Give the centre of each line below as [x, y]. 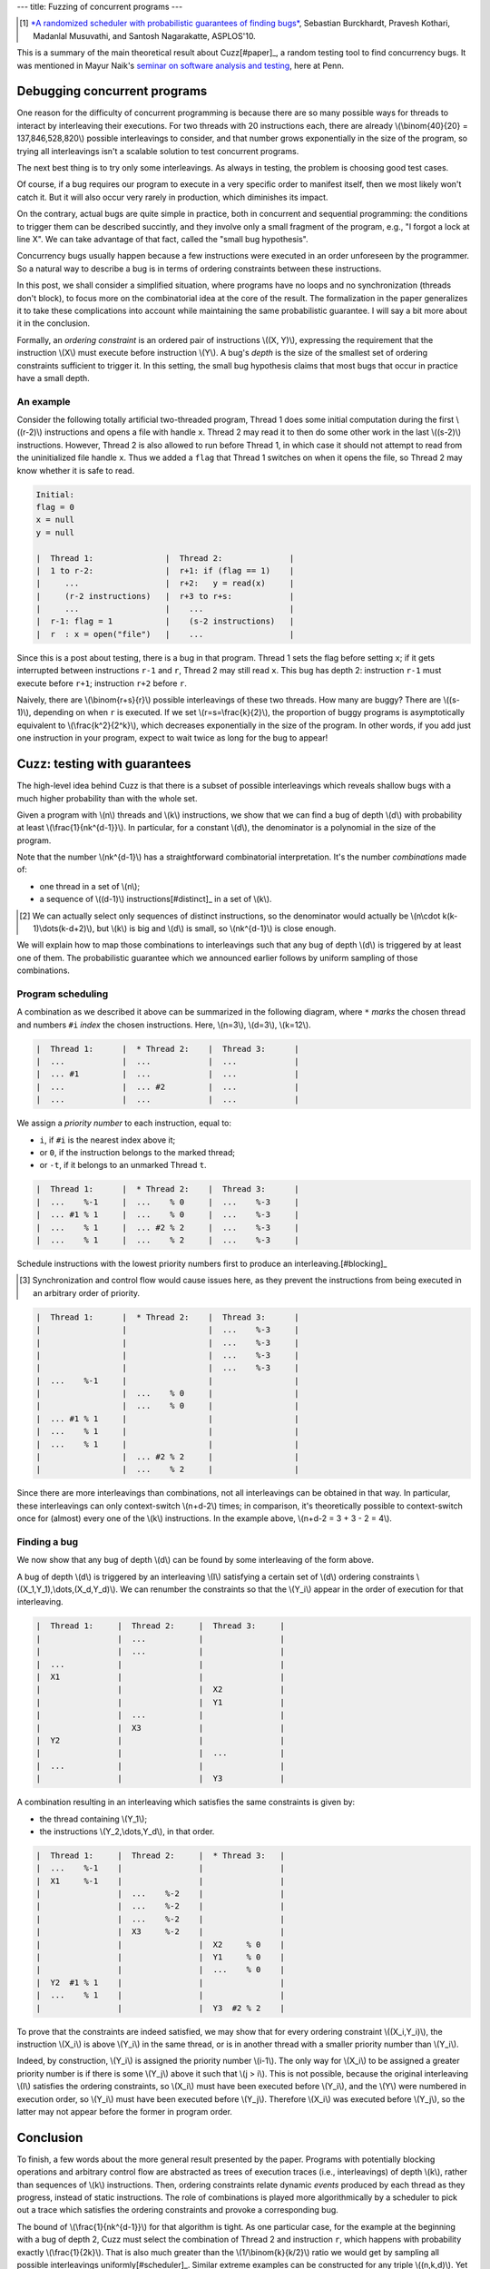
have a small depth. [53, 378]
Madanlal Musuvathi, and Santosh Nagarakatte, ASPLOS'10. [144, 35]
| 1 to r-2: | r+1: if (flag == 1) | [165, 570]
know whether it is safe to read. [76, 470]
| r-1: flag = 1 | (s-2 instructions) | [165, 621]
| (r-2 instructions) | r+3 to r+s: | [165, 596]
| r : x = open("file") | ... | [165, 634]
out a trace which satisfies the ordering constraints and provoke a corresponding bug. [178, 2210]
